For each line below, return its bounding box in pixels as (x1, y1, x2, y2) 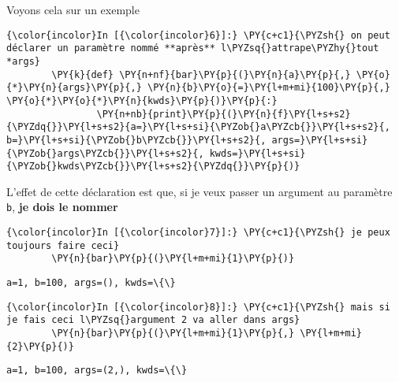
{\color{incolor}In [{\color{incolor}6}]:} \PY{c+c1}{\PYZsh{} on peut (6, 29, 390, 41)
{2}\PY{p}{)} (6, 340, 74, 352)
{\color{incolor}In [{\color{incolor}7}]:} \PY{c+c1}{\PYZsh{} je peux (6, 227, 390, 239)
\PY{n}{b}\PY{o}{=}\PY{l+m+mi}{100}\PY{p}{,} (147, 82, 390, 94)
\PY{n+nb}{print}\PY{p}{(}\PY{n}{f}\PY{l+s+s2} (96, 108, 351, 120)
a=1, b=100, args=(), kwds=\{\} (6, 277, 176, 289)
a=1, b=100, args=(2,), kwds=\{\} (6, 365, 188, 376)
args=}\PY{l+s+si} (271, 134, 368, 146)
